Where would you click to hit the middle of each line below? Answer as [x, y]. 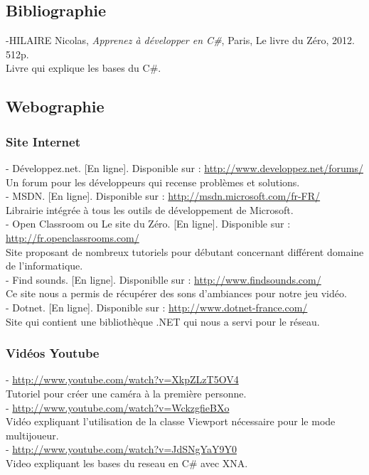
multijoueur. [32, 435]
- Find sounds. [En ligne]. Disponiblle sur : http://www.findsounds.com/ [164, 279]
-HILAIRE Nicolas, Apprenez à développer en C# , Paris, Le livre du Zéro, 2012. [180, 40]
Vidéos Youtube [53, 353]
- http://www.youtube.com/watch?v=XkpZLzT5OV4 [122, 379]
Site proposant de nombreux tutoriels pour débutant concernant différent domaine [185, 251]
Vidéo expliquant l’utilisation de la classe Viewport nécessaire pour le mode [171, 421]
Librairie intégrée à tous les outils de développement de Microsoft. [150, 209]
